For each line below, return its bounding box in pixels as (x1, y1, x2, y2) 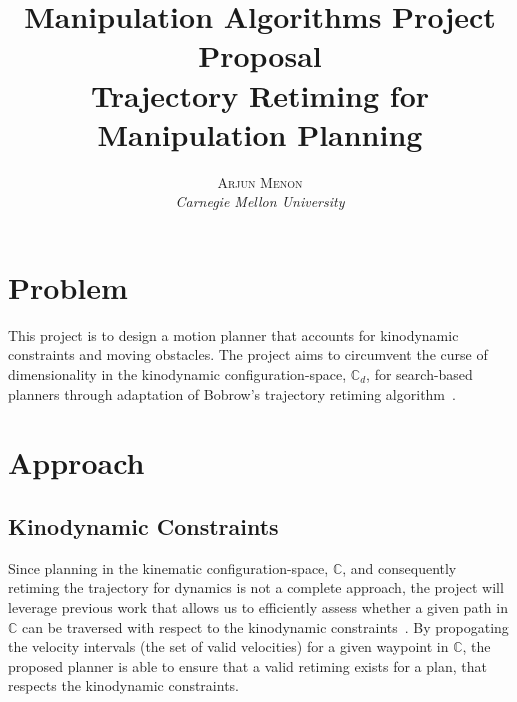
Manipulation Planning (97, 113, 423, 154)
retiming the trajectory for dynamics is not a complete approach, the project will (8, 577, 504, 598)
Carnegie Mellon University (175, 191, 345, 212)
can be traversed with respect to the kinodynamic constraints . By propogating (22, 616, 509, 637)
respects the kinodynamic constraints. (8, 675, 239, 696)
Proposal (198, 35, 322, 76)
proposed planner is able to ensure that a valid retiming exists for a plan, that (8, 655, 487, 676)
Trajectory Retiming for (90, 74, 430, 115)
